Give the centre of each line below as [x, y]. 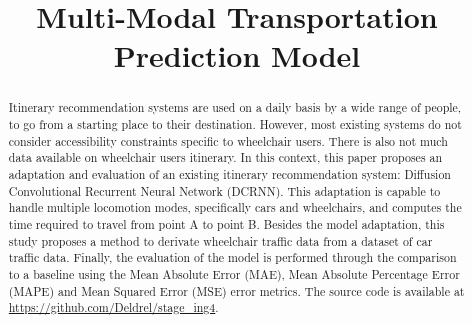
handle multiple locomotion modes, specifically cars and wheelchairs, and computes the [235, 207]
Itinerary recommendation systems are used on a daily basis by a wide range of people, [235, 107]
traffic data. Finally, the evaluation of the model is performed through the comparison [232, 257]
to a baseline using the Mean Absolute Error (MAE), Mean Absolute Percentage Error [234, 273]
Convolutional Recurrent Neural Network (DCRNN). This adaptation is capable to [224, 190]
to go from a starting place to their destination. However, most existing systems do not [235, 124]
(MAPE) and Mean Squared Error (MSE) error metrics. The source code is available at [236, 290]
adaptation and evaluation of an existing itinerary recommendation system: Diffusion [229, 173]
